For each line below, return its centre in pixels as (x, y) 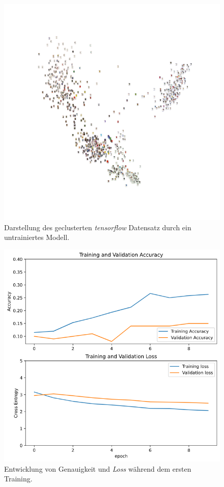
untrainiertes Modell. (37, 237)
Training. (18, 479)
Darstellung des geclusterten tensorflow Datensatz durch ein (98, 227)
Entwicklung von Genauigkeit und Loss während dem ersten (98, 468)
